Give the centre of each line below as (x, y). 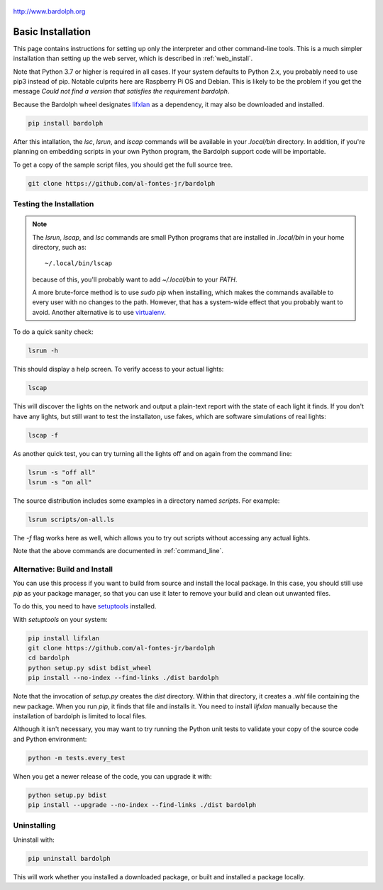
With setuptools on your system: (60, 619)
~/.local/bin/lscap (79, 263)
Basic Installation (52, 32)
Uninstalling (34, 825)
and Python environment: (50, 739)
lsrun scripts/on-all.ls (71, 519)
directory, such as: (59, 247)
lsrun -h (43, 351)
